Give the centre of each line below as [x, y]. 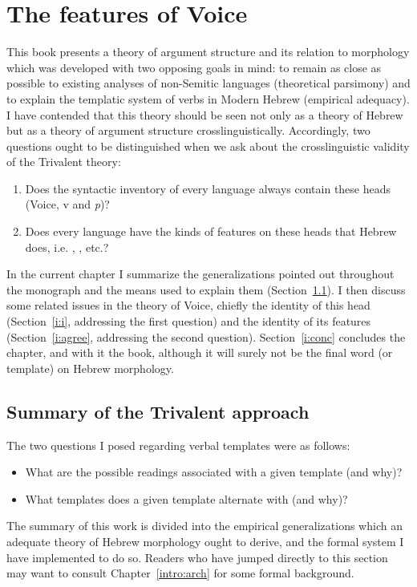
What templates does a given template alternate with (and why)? [186, 498]
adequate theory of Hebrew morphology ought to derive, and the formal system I [205, 541]
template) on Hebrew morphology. [90, 368]
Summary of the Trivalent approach [158, 411]
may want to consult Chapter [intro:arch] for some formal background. [180, 573]
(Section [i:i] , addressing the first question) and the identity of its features [189, 321]
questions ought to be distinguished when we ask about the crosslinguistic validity [208, 146]
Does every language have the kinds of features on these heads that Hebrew [211, 231]
